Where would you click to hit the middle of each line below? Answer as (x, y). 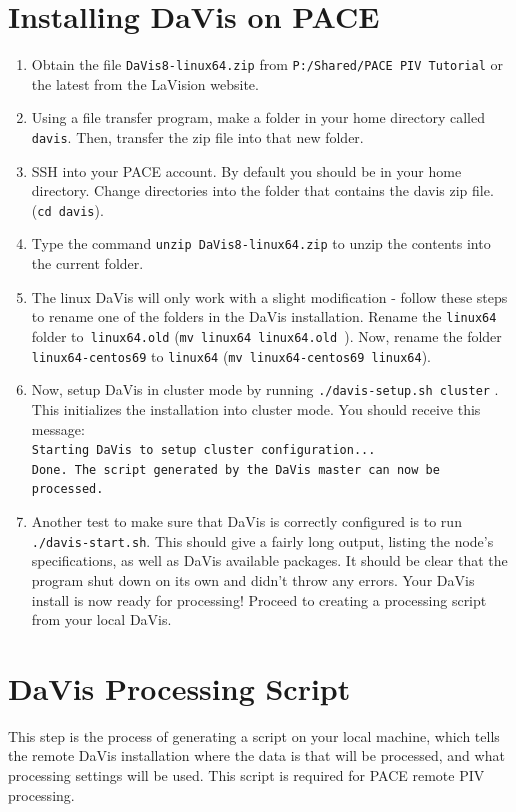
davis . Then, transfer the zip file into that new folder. (197, 136)
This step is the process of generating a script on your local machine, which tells (254, 735)
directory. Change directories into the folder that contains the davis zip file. (262, 190)
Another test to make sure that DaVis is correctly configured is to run (246, 521)
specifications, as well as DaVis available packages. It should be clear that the (269, 560)
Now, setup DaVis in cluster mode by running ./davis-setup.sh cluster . (265, 389)
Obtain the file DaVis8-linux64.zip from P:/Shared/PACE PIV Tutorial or (267, 64)
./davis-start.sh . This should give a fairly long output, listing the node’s (262, 540)
